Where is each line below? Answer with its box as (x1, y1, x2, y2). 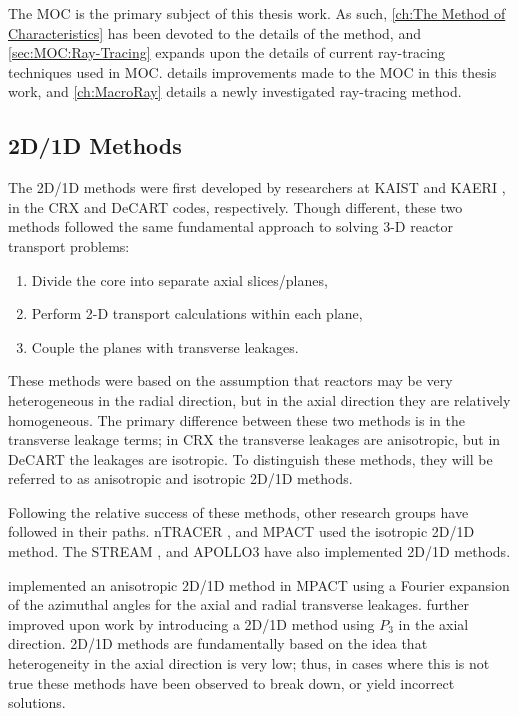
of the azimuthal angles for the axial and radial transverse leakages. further (8, 594, 470, 615)
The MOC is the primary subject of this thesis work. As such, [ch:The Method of (8, 3, 506, 23)
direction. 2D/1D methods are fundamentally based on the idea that (8, 633, 428, 654)
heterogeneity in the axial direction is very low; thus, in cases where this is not (8, 653, 490, 674)
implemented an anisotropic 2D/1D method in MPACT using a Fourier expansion (8, 574, 510, 595)
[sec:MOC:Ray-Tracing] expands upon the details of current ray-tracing (8, 42, 445, 63)
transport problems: (8, 235, 130, 256)
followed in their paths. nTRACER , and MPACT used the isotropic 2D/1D (8, 521, 475, 542)
